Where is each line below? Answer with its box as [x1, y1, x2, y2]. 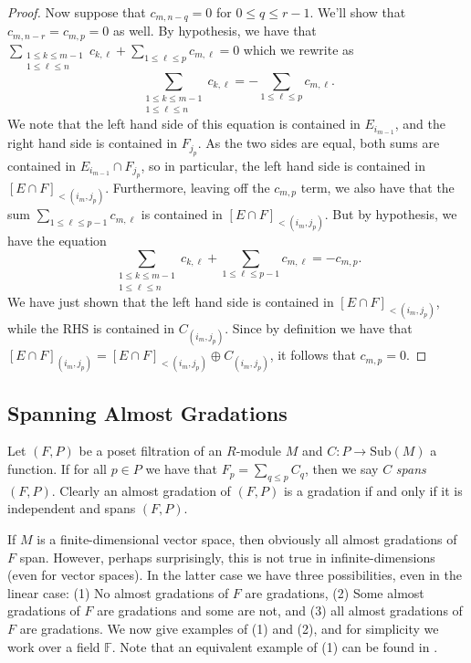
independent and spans [7, 499, 136, 518]
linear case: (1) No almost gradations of [7, 583, 229, 602]
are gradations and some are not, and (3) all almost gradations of [97, 601, 463, 620]
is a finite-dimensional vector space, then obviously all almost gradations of [37, 530, 457, 549]
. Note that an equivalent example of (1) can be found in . [111, 637, 438, 656]
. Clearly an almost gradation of [51, 480, 231, 500]
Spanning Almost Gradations [7, 398, 288, 426]
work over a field [7, 637, 100, 656]
